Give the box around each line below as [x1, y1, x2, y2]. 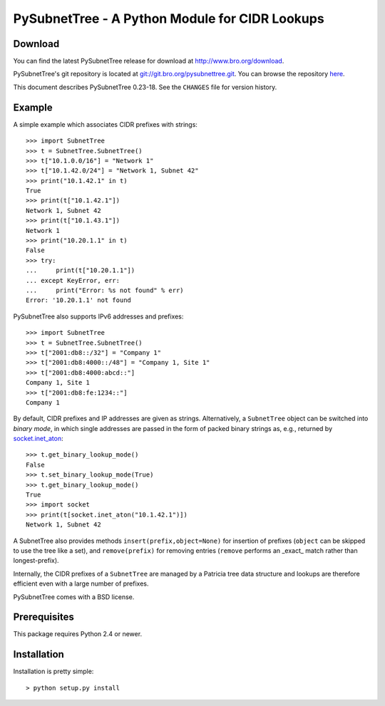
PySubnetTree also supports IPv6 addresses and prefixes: [13, 312, 184, 321]
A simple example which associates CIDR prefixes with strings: [13, 120, 197, 128]
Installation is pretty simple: [13, 667, 94, 676]
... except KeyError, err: [26, 276, 120, 284]
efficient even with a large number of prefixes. [13, 579, 149, 588]
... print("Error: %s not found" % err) [26, 286, 185, 294]
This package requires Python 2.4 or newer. [13, 630, 143, 638]
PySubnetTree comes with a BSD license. [13, 592, 135, 601]
